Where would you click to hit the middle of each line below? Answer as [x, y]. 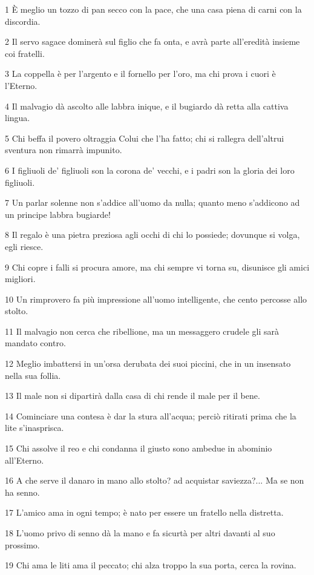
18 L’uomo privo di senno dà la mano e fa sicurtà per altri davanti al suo [140, 533]
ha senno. [22, 492]
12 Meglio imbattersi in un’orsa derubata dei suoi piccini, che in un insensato [148, 363]
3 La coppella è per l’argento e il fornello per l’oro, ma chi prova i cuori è [140, 74]
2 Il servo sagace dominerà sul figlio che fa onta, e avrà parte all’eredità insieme [152, 41]
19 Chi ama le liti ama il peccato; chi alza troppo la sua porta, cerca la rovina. [151, 565]
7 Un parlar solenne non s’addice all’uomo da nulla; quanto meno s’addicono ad [152, 202]
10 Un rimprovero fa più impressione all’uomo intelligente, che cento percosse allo [156, 299]
